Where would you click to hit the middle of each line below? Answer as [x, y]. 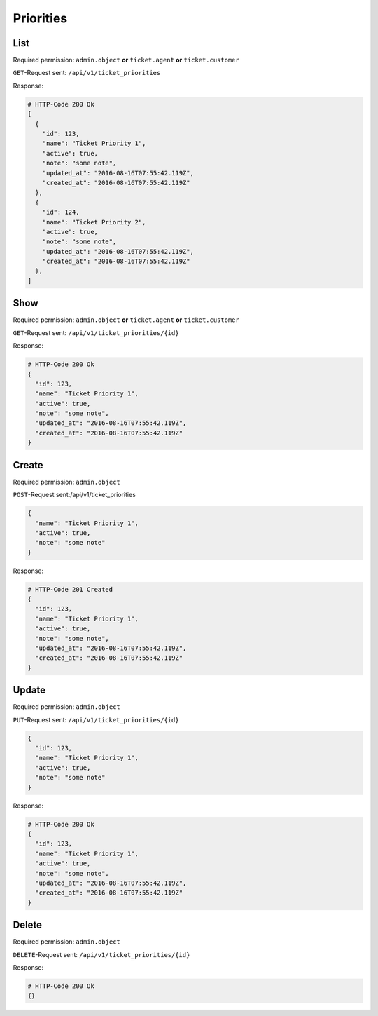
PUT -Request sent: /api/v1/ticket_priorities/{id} [96, 719]
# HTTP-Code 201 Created [70, 589]
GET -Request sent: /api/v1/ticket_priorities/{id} [96, 332]
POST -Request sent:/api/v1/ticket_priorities [75, 495]
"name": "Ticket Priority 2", [94, 222]
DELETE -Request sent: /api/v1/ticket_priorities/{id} [101, 954]
